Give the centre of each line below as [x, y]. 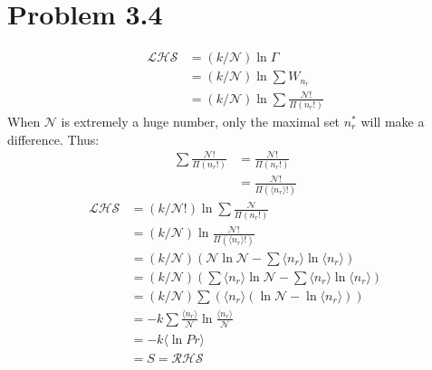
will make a [393, 121]
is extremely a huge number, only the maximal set [201, 121]
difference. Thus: [53, 139]
